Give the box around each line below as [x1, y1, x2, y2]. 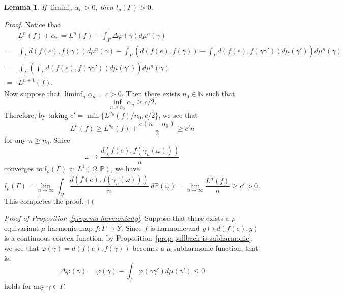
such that [206, 88, 235, 99]
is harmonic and [150, 222, 200, 233]
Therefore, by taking [4, 109, 68, 120]
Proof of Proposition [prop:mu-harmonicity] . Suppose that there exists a [4, 213, 230, 223]
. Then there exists [121, 88, 180, 99]
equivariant [4, 222, 39, 233]
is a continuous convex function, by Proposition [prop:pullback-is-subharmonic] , [4, 232, 253, 243]
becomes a [132, 243, 164, 253]
